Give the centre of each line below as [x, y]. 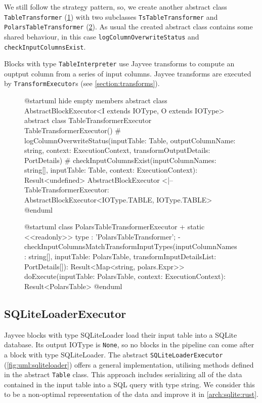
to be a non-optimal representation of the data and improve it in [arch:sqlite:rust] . [131, 394]
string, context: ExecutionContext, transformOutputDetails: [117, 150]
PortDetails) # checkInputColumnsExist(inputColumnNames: [120, 160]
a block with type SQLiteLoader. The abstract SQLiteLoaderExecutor [114, 354]
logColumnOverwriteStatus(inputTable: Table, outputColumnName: [130, 140]
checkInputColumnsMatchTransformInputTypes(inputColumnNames [131, 246]
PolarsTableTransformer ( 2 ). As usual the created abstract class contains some [128, 27]
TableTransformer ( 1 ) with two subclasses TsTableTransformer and [111, 16]
